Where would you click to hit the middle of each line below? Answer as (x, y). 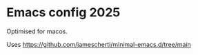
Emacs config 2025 (63, 13)
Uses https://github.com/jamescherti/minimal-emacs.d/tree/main (99, 44)
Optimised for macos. (37, 31)
